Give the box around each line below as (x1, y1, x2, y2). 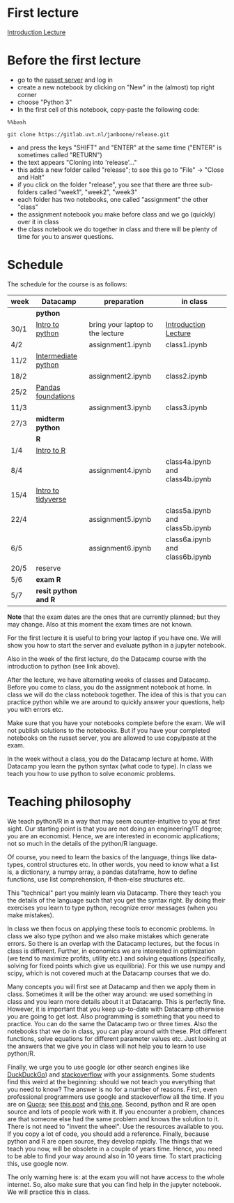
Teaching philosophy (7, 794, 132, 810)
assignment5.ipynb (88, 514, 152, 524)
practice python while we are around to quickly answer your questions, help (7, 697, 225, 706)
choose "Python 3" (17, 98, 72, 106)
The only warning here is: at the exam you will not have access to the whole (7, 1172, 225, 1181)
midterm (36, 414, 65, 423)
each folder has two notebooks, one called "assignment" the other (17, 195, 209, 203)
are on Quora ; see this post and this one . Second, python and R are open (7, 1100, 217, 1108)
